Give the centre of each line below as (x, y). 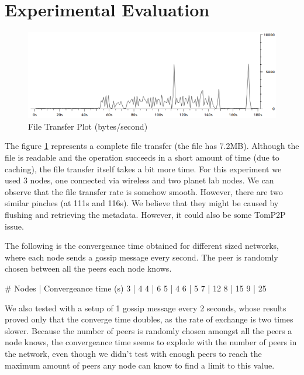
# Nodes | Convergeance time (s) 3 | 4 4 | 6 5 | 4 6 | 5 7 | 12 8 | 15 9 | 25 (136, 288)
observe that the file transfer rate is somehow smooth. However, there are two (144, 191)
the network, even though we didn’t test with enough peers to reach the (133, 353)
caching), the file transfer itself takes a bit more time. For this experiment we (143, 169)
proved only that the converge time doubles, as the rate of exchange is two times (149, 319)
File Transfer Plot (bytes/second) (88, 126)
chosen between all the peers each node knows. (88, 268)
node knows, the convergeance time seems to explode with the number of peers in (151, 342)
